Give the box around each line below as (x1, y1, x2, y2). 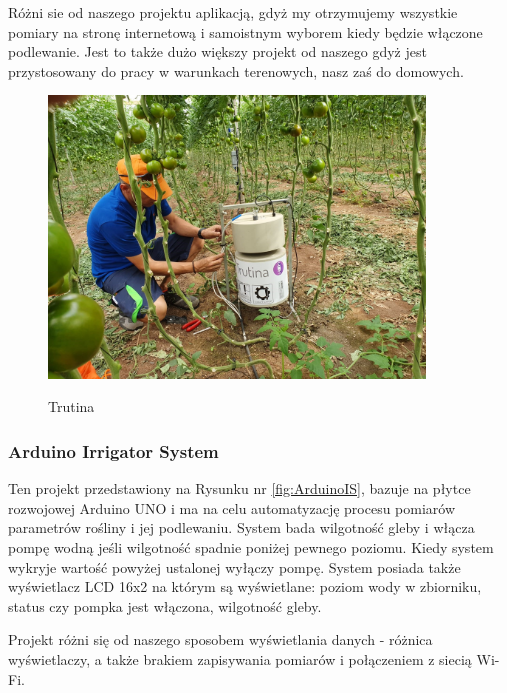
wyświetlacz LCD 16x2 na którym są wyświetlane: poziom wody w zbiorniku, (8, 576, 482, 597)
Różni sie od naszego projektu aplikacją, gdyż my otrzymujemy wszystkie (8, 2, 458, 22)
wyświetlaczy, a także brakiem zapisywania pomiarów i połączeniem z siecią (8, 648, 472, 669)
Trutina (48, 396, 95, 417)
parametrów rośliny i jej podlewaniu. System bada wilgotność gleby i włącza (8, 517, 475, 538)
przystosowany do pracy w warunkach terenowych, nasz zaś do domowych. (8, 60, 464, 81)
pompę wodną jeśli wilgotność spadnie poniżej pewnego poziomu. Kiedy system (8, 537, 494, 558)
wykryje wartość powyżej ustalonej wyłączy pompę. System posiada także (8, 556, 461, 577)
